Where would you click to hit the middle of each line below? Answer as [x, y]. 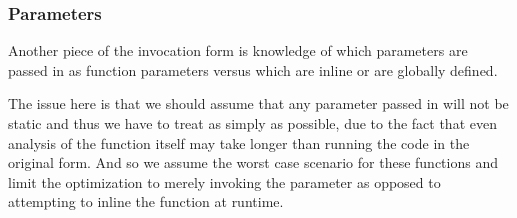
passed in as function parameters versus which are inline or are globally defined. [253, 69]
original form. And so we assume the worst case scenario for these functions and [253, 162]
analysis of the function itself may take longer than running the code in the [239, 142]
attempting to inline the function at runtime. [146, 201]
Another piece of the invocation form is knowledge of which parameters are [238, 50]
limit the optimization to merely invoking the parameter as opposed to [224, 181]
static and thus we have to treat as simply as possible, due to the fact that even [252, 123]
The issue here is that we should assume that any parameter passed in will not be [258, 103]
